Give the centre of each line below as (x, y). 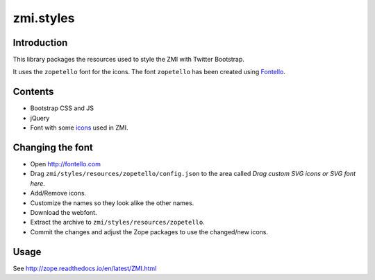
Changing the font (53, 147)
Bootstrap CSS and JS (62, 108)
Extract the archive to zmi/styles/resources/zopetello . (117, 222)
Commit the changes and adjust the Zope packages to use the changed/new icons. (149, 231)
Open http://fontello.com (65, 164)
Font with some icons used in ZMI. (79, 128)
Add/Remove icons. (58, 193)
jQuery (40, 118)
